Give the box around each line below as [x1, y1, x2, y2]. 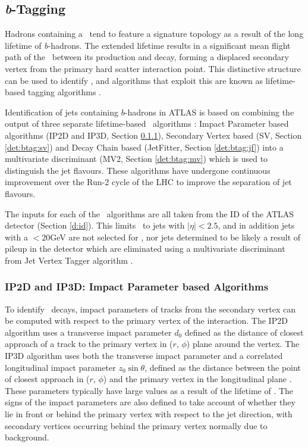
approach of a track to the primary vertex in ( [5, 337, 173, 350]
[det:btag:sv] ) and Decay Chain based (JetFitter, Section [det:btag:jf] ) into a [5, 140, 284, 153]
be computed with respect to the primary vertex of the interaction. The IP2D [5, 314, 288, 327]
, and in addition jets [218, 219, 295, 232]
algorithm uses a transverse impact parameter [5, 326, 172, 338]
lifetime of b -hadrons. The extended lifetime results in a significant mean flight [5, 39, 291, 51]
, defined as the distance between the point [144, 361, 301, 373]
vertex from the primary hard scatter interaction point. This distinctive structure [5, 62, 301, 74]
